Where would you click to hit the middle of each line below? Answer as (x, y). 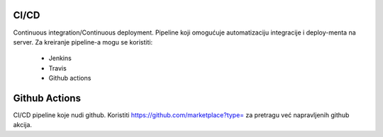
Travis (57, 68)
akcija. (22, 125)
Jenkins (60, 58)
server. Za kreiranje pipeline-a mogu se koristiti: (83, 42)
